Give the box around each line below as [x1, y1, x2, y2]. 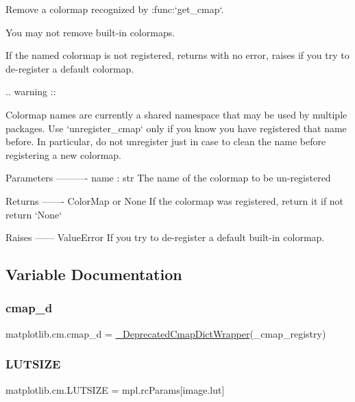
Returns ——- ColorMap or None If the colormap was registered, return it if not [5, 193, 344, 208]
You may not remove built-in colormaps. [5, 25, 175, 39]
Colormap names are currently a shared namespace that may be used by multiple [5, 107, 347, 121]
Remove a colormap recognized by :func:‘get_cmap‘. [5, 2, 224, 16]
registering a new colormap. [5, 147, 121, 162]
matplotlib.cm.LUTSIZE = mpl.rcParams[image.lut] [5, 382, 225, 397]
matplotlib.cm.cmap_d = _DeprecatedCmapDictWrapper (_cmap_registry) [5, 326, 326, 340]
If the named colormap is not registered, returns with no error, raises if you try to [5, 48, 350, 62]
